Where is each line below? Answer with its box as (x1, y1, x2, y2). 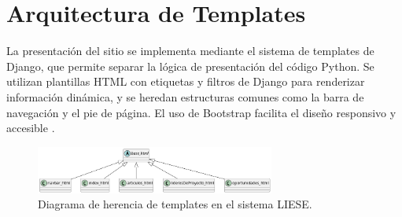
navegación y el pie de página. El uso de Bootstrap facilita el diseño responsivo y (6, 104, 396, 120)
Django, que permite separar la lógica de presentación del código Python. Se (6, 57, 374, 74)
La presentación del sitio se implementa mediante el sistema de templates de (6, 42, 374, 59)
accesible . (6, 120, 55, 136)
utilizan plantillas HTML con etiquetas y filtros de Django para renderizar (6, 73, 365, 90)
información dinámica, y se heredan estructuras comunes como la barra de (6, 88, 364, 105)
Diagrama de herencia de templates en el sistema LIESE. (38, 196, 312, 212)
